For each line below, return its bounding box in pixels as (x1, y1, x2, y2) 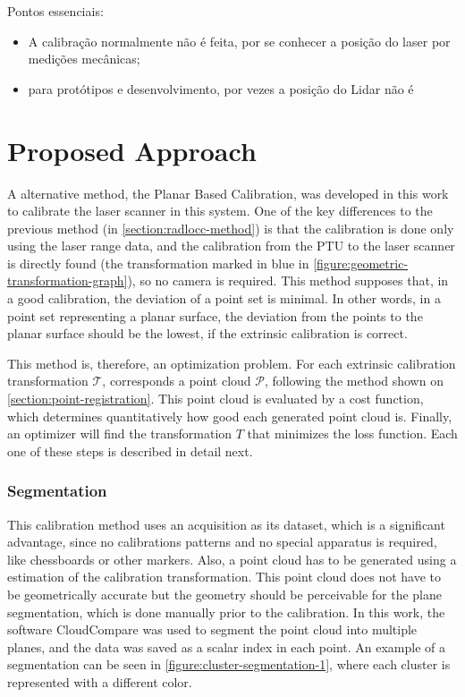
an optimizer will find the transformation (7, 424, 232, 443)
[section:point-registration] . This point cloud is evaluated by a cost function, (7, 389, 424, 408)
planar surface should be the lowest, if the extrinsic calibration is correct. (7, 324, 408, 343)
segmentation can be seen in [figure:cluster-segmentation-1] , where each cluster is (7, 655, 451, 674)
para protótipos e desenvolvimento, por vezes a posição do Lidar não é (28, 79, 414, 98)
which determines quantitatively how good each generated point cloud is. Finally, (7, 406, 452, 425)
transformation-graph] (7, 271, 128, 290)
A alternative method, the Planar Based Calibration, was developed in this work (7, 183, 449, 202)
